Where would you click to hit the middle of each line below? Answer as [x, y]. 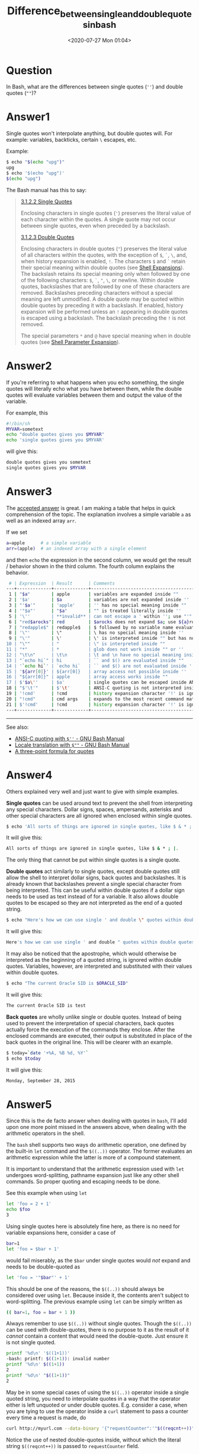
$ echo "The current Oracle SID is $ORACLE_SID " [67, 983]
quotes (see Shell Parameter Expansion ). [70, 342]
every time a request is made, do [46, 1417]
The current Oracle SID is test [46, 1005]
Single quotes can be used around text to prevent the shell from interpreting [99, 803]
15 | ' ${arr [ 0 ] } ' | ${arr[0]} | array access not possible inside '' [96, 671]
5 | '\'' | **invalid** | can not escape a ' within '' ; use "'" [100, 616]
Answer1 [28, 117]
